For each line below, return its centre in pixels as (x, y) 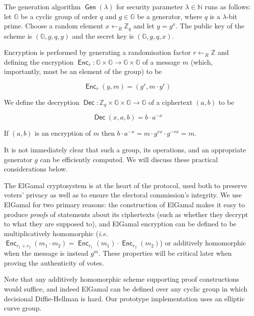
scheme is (18, 36)
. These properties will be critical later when (165, 253)
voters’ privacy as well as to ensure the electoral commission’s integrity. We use (123, 195)
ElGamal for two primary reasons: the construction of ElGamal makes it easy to (125, 205)
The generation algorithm (42, 6)
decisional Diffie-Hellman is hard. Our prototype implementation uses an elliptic (124, 298)
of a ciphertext (170, 102)
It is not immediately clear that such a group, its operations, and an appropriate (125, 150)
